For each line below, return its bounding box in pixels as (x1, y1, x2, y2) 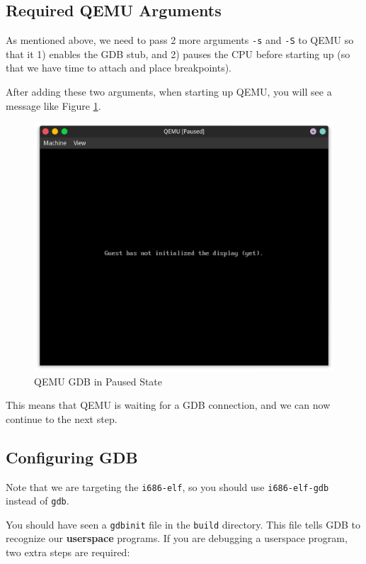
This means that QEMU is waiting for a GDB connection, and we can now (6, 397, 331, 412)
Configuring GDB (6, 446, 138, 468)
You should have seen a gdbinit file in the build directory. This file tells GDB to (6, 517, 360, 531)
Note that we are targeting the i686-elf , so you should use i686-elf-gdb (6, 479, 329, 494)
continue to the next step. (6, 411, 118, 426)
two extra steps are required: (6, 545, 130, 560)
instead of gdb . (6, 493, 69, 508)
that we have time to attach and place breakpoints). (6, 60, 231, 75)
